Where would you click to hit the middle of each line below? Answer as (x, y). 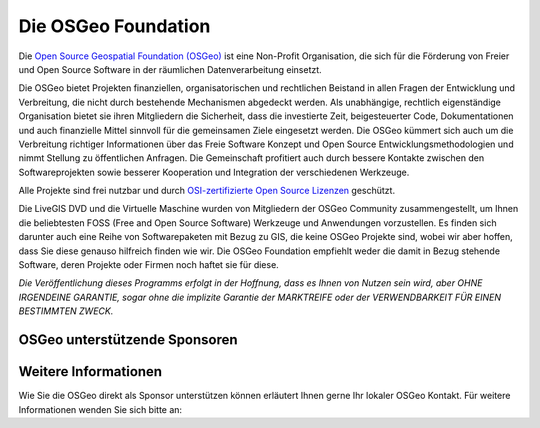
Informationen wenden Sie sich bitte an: (100, 409)
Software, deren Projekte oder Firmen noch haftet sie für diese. (148, 265)
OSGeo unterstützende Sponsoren (128, 339)
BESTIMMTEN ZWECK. (66, 311)
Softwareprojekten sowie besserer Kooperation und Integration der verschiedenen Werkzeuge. (214, 172)
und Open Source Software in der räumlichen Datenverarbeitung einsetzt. (170, 69)
